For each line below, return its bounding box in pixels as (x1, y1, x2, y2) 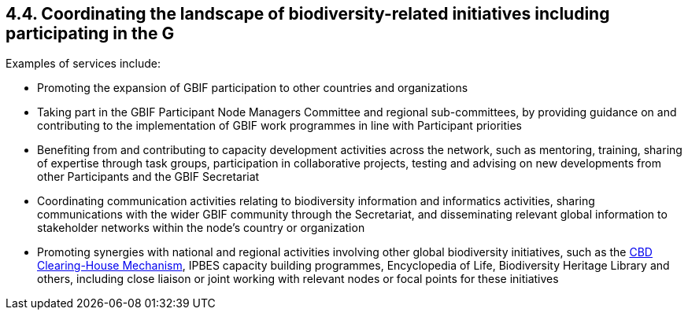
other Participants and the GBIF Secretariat (37, 170, 260, 184)
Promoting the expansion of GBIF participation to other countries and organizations (37, 81, 468, 95)
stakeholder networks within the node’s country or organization (37, 221, 365, 235)
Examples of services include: (6, 57, 161, 71)
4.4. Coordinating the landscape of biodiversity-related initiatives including (6, 4, 610, 24)
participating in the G (6, 24, 175, 43)
